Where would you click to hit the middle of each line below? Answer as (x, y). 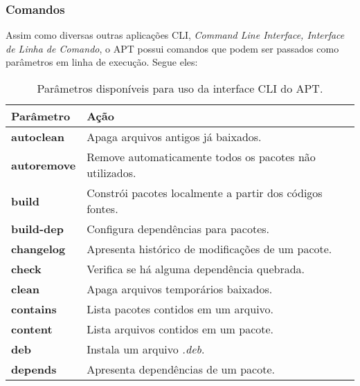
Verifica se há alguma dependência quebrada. (196, 269)
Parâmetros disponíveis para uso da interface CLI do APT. (180, 88)
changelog (38, 249)
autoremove (44, 165)
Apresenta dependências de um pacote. (181, 369)
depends (34, 369)
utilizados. (111, 173)
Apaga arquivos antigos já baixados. (174, 137)
